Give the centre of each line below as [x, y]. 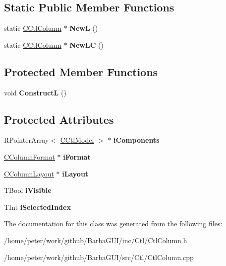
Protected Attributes [59, 119]
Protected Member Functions [81, 71]
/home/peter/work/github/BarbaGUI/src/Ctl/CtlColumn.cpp [99, 257]
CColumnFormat [29, 156]
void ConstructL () [35, 92]
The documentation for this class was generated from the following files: [113, 223]
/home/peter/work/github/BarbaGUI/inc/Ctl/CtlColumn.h [96, 240]
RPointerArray [27, 140]
